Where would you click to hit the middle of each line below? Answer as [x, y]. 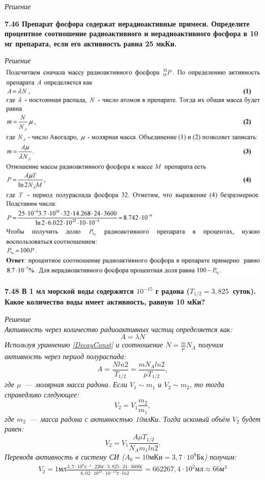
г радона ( [173, 291]
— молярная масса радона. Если [76, 384]
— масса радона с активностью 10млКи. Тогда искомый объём [130, 419]
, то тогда [207, 384]
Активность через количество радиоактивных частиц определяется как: [119, 329]
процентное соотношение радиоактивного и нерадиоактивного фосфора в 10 [131, 33]
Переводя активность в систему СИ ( [65, 457]
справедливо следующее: [42, 394]
